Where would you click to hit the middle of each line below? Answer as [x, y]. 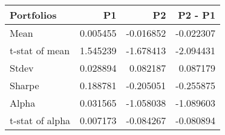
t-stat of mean [40, 50]
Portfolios [33, 15]
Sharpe [24, 85]
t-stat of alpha [40, 120]
